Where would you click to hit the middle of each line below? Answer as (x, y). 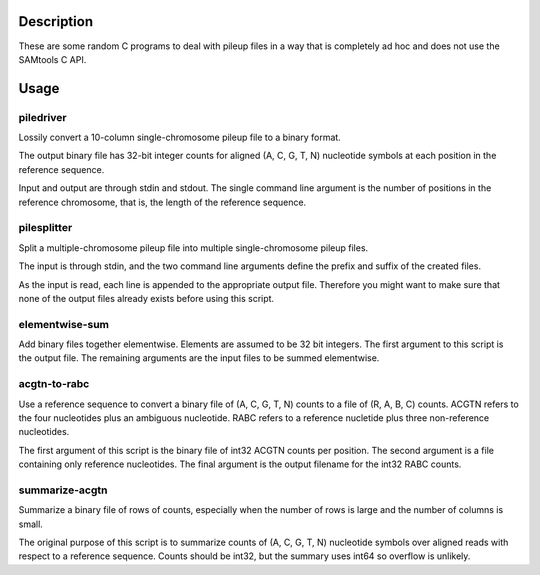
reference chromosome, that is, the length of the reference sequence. (162, 202)
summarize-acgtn (63, 490)
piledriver (42, 117)
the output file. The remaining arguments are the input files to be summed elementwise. (199, 358)
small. (31, 524)
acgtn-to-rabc (54, 384)
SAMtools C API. (52, 59)
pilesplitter (45, 228)
